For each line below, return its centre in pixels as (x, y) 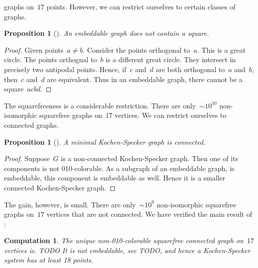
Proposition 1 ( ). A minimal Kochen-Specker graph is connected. (105, 141)
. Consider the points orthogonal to (136, 49)
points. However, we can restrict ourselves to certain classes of (141, 6)
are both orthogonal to (190, 69)
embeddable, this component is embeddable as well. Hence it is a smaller (115, 178)
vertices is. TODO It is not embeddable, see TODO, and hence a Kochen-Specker (127, 250)
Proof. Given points (34, 49)
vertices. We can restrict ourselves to (171, 115)
